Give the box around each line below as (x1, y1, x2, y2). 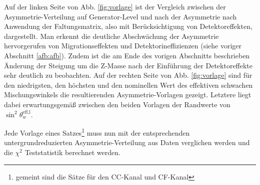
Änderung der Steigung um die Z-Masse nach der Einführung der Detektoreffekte (4, 60, 253, 70)
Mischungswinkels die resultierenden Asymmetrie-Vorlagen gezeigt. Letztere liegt (4, 89, 251, 100)
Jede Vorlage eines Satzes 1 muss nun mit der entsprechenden (4, 126, 190, 138)
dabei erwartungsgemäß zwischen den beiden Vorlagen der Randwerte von (4, 99, 230, 109)
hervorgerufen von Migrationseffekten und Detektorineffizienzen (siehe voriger (4, 40, 242, 51)
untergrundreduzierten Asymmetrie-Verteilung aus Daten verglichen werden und (4, 137, 250, 148)
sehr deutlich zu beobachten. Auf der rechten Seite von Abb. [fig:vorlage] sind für (4, 70, 252, 80)
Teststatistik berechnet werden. (24, 147, 120, 157)
